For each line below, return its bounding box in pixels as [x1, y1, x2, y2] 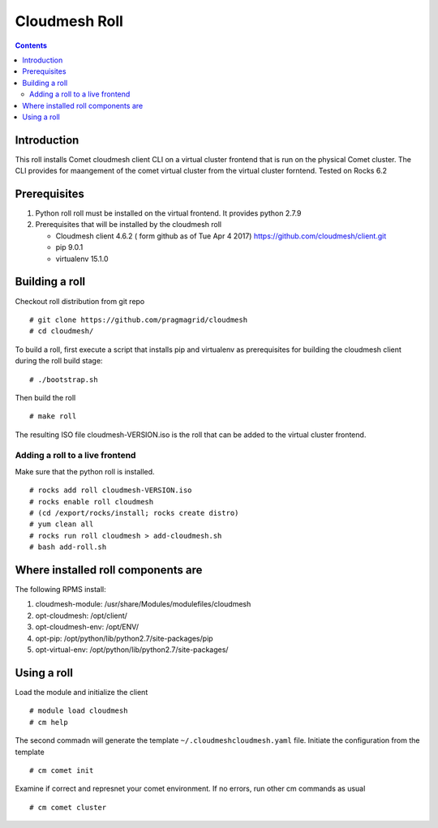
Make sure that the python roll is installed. [15, 466, 155, 476]
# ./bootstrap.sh [29, 375, 98, 384]
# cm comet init [29, 766, 94, 774]
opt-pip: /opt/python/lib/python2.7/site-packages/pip [35, 633, 214, 643]
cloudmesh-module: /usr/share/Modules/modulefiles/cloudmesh [35, 599, 251, 609]
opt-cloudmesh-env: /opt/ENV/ [35, 622, 140, 632]
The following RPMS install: [15, 585, 107, 594]
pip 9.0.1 [55, 242, 84, 252]
